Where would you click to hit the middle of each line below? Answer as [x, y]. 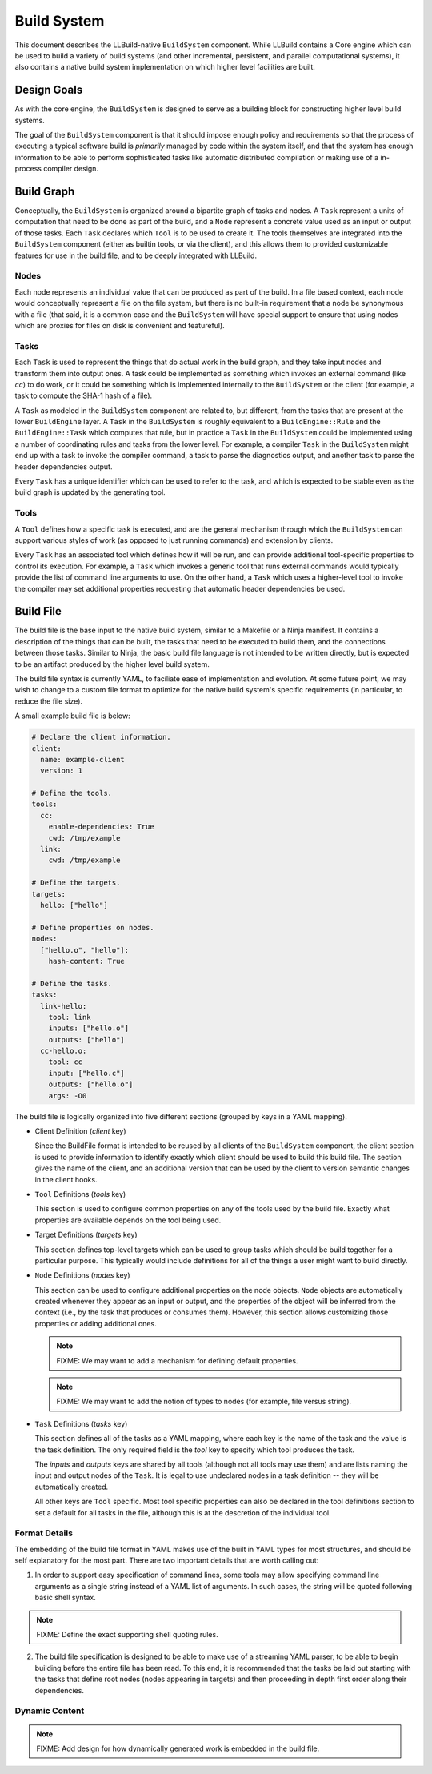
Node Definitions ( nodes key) [83, 1275]
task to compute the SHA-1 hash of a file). [84, 395]
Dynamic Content [50, 1711]
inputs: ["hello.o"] [89, 1028]
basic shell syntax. [65, 1598]
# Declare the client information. [101, 737]
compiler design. [71, 169]
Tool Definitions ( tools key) [80, 1194]
